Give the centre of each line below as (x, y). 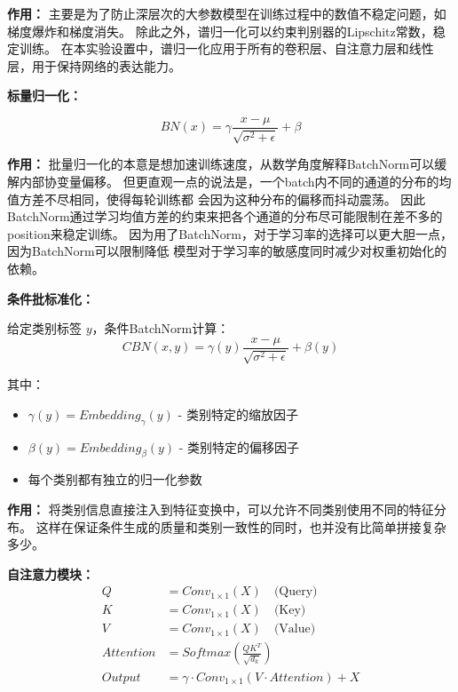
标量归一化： (44, 95)
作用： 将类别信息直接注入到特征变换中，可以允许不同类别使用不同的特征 (221, 509)
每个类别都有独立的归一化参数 (115, 479)
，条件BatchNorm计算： (161, 328)
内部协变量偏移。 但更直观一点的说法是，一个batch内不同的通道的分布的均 (235, 182)
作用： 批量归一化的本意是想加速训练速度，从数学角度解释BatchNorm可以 (221, 164)
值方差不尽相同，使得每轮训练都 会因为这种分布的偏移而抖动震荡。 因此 (217, 199)
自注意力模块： (51, 573)
